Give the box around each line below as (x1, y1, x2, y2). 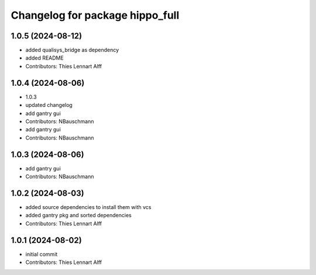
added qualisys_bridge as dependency (25, 47, 119, 54)
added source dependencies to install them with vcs (25, 203, 152, 210)
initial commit (25, 250, 58, 257)
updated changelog (25, 102, 73, 109)
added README (25, 54, 64, 61)
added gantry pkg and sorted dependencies (25, 212, 132, 219)
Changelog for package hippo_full (11, 9, 180, 22)
